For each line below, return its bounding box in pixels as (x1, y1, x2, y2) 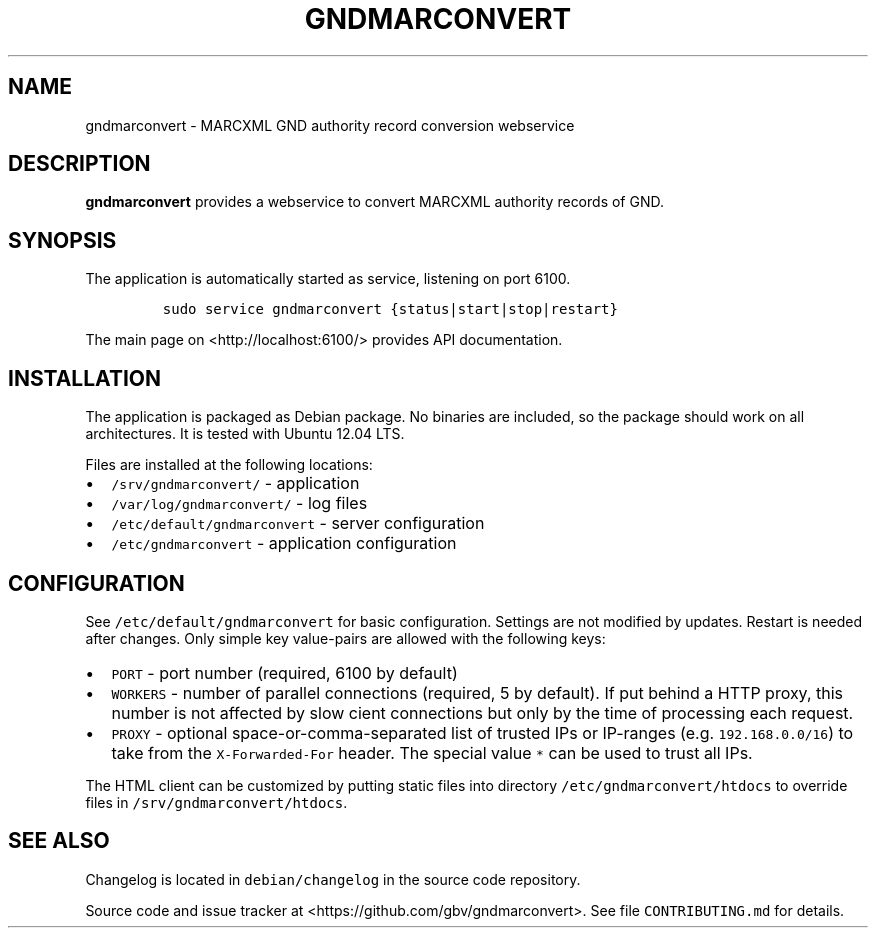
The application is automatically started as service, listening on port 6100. (85, 270, 571, 288)
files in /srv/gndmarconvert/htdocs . (85, 793, 348, 811)
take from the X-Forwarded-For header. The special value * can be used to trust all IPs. (111, 742, 753, 763)
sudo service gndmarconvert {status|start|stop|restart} (162, 301, 618, 318)
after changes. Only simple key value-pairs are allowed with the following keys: (85, 629, 606, 647)
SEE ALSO (8, 828, 110, 854)
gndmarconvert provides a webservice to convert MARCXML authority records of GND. (85, 193, 664, 211)
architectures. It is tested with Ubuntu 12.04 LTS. (85, 425, 405, 443)
